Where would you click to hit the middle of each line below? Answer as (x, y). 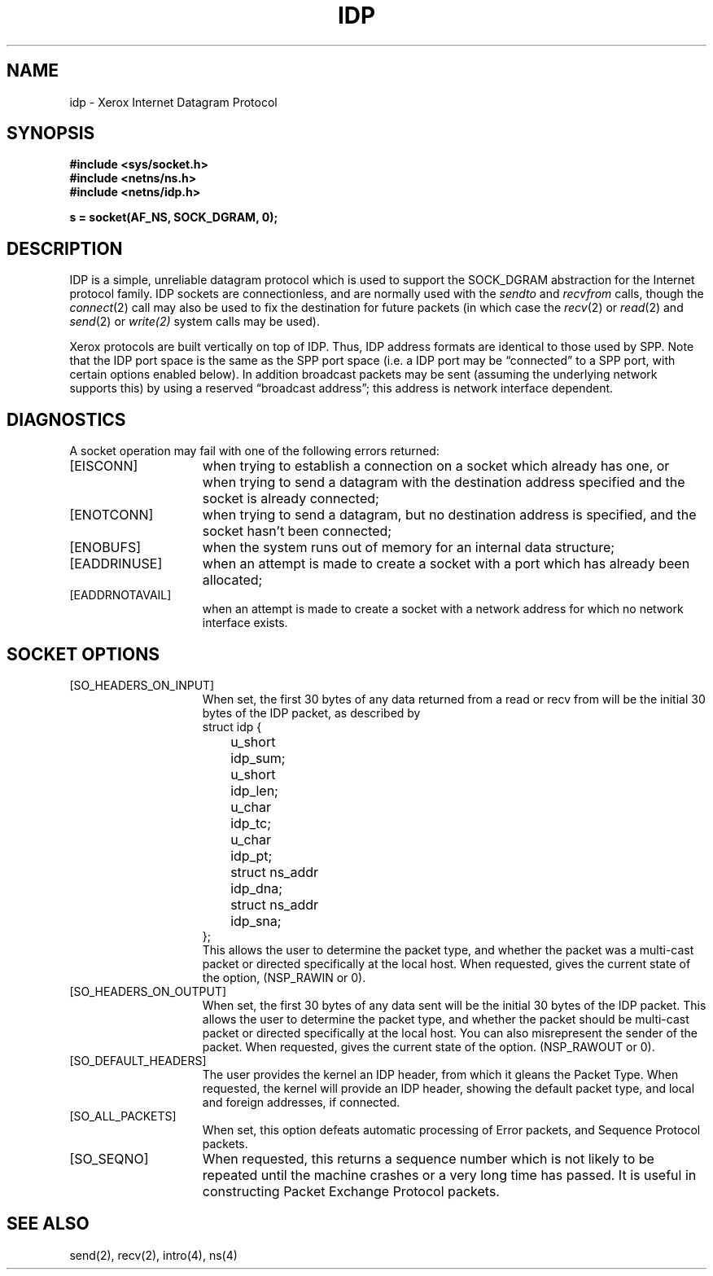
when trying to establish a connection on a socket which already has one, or (436, 466)
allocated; (232, 580)
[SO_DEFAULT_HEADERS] (138, 1060)
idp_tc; (251, 823)
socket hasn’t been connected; (297, 531)
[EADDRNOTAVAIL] (120, 595)
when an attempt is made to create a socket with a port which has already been (446, 564)
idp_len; (254, 790)
